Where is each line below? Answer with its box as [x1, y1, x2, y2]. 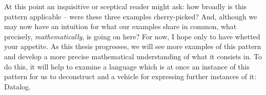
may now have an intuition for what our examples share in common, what [4, 21, 237, 32]
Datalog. [4, 81, 31, 91]
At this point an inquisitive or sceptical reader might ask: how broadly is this [4, 1, 247, 11]
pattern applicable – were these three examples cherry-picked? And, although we [4, 11, 257, 21]
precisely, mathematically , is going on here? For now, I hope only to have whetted [4, 31, 260, 41]
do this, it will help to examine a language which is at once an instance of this [4, 61, 250, 72]
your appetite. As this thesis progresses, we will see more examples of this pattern [4, 41, 261, 52]
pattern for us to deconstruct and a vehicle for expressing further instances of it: [4, 71, 256, 82]
